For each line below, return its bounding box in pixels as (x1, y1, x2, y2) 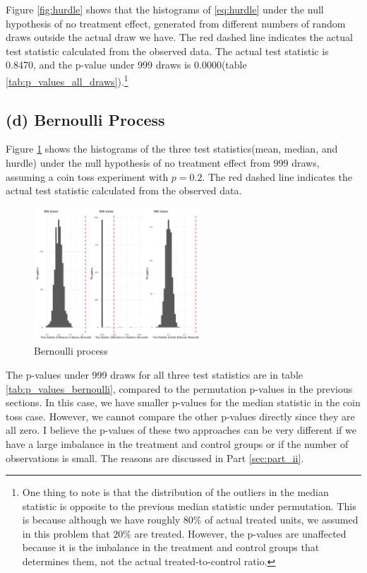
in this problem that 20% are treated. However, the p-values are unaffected (22, 526, 347, 540)
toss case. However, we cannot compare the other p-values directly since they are (6, 408, 355, 423)
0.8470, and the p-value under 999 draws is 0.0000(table (6, 57, 247, 72)
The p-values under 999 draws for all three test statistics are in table (6, 367, 303, 382)
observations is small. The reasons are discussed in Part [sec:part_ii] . (6, 450, 304, 465)
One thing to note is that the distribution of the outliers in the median (22, 485, 329, 500)
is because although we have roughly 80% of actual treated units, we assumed (22, 512, 359, 527)
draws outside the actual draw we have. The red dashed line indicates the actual (6, 30, 353, 45)
